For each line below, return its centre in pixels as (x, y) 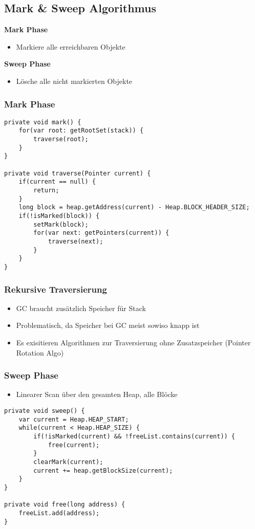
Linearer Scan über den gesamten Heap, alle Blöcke (97, 394)
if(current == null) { (57, 182)
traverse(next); (76, 241)
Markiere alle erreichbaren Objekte (71, 46)
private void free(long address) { (65, 505)
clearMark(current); (68, 462)
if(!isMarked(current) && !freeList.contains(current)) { (134, 436)
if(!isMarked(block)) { (59, 216)
